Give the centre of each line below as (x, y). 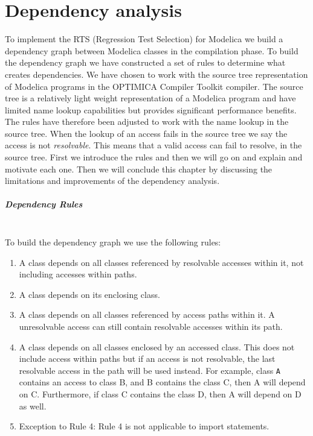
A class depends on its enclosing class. (89, 294)
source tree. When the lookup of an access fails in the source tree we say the (146, 133)
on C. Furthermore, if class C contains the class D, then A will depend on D (160, 394)
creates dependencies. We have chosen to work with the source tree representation (156, 74)
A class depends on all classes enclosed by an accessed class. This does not (157, 346)
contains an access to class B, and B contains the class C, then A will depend (162, 382)
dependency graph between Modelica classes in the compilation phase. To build (152, 50)
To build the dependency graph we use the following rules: (113, 242)
